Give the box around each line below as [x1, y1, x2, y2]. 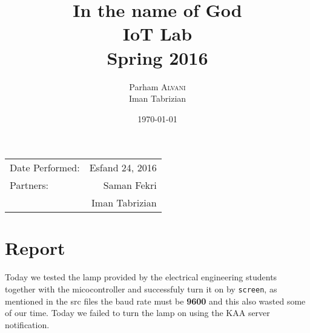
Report [5, 236, 65, 260]
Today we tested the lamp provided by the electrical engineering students [5, 271, 277, 283]
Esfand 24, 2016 [89, 160, 157, 175]
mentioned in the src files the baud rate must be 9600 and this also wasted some [5, 294, 306, 307]
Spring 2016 [107, 45, 208, 70]
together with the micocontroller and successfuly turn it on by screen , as [5, 283, 277, 295]
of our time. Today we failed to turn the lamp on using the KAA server [5, 306, 270, 319]
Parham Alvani [129, 80, 186, 93]
